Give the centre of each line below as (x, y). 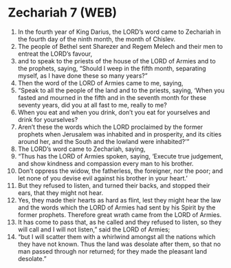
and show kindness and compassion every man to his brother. (106, 163)
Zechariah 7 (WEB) (63, 13)
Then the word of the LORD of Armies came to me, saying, (100, 83)
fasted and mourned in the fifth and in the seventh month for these (112, 97)
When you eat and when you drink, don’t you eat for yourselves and (114, 112)
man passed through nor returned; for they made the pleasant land (112, 251)
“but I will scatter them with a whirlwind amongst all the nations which (117, 236)
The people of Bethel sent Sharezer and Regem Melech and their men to (120, 46)
